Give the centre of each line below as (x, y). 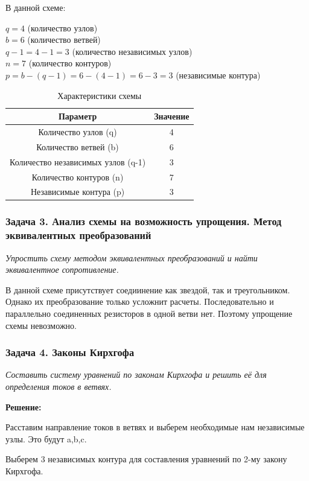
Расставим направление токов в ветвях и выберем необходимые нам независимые (155, 427)
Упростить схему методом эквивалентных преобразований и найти (132, 257)
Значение (172, 116)
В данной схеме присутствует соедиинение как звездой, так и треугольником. (148, 289)
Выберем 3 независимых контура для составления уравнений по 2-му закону (146, 459)
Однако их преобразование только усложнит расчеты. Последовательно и (140, 301)
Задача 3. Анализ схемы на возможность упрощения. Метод (144, 221)
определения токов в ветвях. (59, 386)
